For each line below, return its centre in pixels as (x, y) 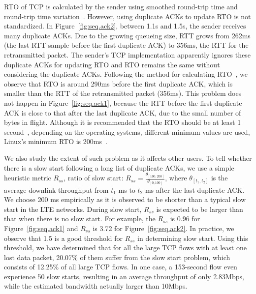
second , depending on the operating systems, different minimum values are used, (127, 132)
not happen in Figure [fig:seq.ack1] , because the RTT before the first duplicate (123, 103)
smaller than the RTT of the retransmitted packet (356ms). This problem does (123, 93)
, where (176, 178)
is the (219, 178)
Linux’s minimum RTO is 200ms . (56, 141)
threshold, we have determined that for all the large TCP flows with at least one (125, 248)
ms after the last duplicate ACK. (195, 190)
